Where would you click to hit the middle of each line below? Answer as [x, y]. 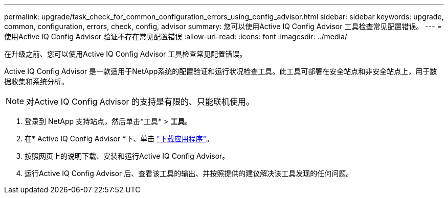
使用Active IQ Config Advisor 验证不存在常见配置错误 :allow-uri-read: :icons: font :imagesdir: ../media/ [176, 36]
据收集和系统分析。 [36, 81]
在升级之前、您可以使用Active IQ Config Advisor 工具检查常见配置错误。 [126, 54]
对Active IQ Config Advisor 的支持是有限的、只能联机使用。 [140, 102]
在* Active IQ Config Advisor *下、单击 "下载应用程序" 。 [119, 139]
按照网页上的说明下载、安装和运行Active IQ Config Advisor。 [127, 156]
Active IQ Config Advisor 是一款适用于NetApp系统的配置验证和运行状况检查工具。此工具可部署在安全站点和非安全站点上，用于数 [221, 71]
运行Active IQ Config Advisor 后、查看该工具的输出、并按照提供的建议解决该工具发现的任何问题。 [189, 173]
